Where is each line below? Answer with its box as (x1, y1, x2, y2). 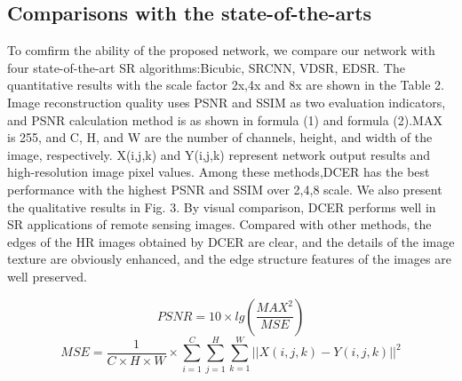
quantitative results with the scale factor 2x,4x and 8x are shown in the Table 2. (7, 75, 444, 94)
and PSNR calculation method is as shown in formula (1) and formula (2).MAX (7, 110, 442, 129)
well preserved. (7, 266, 87, 285)
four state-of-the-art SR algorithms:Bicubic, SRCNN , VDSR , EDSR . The (7, 58, 405, 76)
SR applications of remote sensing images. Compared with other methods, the (7, 215, 432, 234)
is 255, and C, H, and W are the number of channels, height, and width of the (7, 128, 433, 147)
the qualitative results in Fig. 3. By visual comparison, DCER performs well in (7, 197, 436, 216)
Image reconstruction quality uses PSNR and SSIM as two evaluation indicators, (7, 92, 446, 111)
